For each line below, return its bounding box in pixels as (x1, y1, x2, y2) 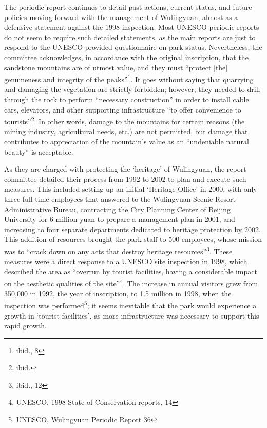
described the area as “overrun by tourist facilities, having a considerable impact (4, 266, 257, 276)
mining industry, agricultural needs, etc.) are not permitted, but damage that (4, 126, 248, 137)
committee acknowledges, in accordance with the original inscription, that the (4, 51, 249, 62)
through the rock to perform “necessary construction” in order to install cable (4, 94, 249, 104)
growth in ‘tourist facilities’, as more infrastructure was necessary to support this (4, 310, 259, 321)
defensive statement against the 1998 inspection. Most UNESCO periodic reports (4, 22, 259, 32)
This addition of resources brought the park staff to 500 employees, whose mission (4, 234, 262, 245)
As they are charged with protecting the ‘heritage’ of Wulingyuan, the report (4, 163, 246, 174)
